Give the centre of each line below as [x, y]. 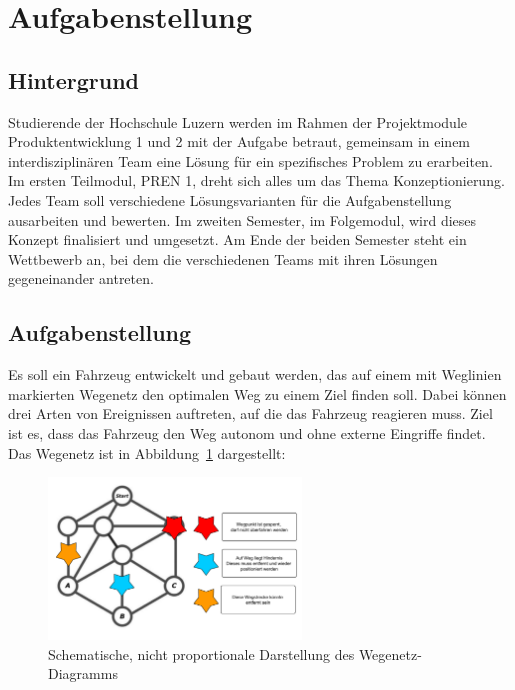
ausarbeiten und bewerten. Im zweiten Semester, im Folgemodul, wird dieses [242, 219]
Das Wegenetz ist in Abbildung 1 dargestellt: [147, 452]
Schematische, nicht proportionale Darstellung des [201, 653]
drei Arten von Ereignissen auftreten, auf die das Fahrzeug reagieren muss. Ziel [250, 413]
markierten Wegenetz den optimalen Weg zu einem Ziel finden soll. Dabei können [257, 393]
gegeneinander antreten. [81, 278]
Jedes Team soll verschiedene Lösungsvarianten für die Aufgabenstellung [230, 199]
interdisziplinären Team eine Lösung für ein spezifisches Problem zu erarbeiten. [250, 160]
